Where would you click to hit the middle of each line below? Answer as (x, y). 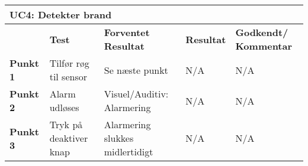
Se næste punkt (136, 70)
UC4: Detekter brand (61, 14)
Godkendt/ (262, 32)
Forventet (127, 32)
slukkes (119, 138)
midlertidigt (129, 152)
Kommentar (264, 46)
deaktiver (69, 138)
